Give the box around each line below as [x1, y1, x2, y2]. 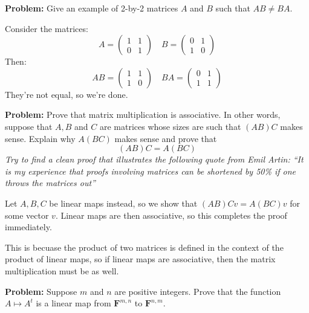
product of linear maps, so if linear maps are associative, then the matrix [5, 253, 276, 265]
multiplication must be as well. [5, 264, 119, 277]
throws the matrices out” [5, 176, 96, 189]
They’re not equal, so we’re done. [5, 88, 128, 100]
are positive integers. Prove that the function [114, 285, 281, 297]
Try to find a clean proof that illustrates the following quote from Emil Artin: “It [5, 153, 304, 166]
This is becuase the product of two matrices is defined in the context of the [5, 240, 284, 253]
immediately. [5, 221, 52, 233]
